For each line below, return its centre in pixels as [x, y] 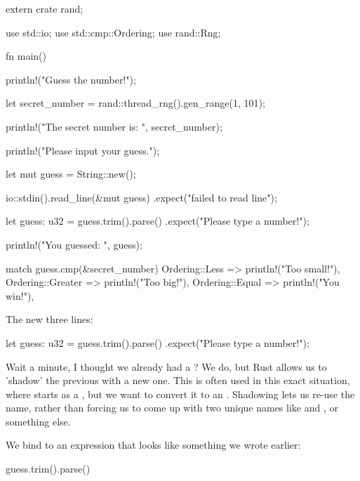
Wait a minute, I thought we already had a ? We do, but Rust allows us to [166, 366]
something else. [38, 421]
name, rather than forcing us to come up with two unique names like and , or [172, 408]
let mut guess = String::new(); [71, 174]
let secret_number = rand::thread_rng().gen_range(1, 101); [135, 103]
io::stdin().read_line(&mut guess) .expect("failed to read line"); [141, 197]
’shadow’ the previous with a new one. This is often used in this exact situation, [178, 380]
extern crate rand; [45, 8]
